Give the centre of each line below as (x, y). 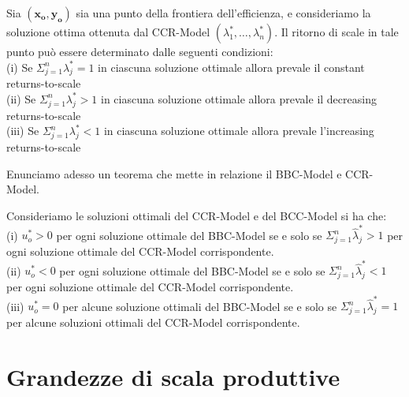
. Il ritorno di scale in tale (336, 32)
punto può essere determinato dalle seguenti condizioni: (140, 51)
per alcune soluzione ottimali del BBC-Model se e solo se (200, 306)
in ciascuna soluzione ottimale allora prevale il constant (231, 67)
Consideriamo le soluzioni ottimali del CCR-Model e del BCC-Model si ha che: (197, 215)
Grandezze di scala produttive (173, 377)
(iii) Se (23, 131)
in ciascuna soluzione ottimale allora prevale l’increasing (239, 131)
